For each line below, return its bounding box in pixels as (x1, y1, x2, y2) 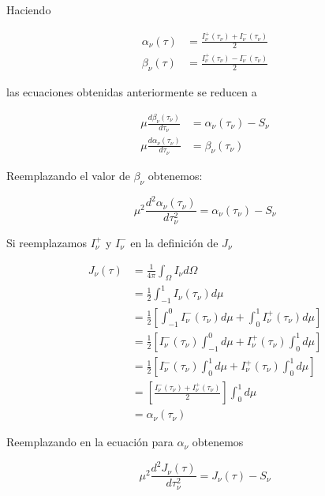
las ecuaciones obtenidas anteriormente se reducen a (6, 84, 257, 100)
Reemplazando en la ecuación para (6, 434, 174, 450)
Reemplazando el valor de (6, 167, 130, 183)
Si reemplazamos (6, 234, 87, 250)
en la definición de (130, 234, 219, 250)
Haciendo (6, 2, 51, 17)
